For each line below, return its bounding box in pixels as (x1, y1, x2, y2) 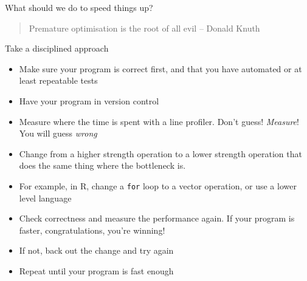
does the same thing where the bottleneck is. (19, 159, 186, 172)
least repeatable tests (19, 74, 98, 87)
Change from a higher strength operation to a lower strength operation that (19, 147, 302, 160)
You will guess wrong (19, 127, 97, 140)
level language (19, 191, 72, 204)
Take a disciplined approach (5, 42, 109, 55)
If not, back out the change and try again (19, 244, 174, 257)
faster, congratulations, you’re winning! (19, 223, 165, 236)
